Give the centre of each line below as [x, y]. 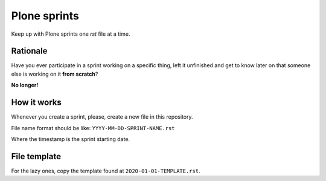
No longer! [25, 85]
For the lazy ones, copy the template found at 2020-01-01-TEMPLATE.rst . [106, 171]
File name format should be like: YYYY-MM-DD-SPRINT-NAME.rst [93, 128]
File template [36, 156]
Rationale [29, 51]
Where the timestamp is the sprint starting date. [70, 139]
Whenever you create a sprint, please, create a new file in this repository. [102, 117]
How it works [36, 103]
